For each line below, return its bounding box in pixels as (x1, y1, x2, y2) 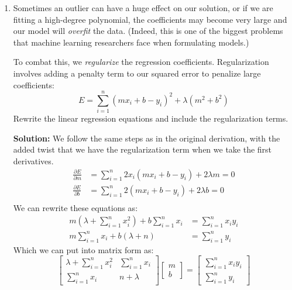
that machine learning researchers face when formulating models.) (13, 36, 249, 48)
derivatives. (13, 155, 54, 167)
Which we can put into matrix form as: (13, 243, 154, 256)
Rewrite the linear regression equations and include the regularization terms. (13, 112, 288, 125)
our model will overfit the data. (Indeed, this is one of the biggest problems (13, 25, 283, 37)
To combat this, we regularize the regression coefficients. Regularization (13, 56, 269, 68)
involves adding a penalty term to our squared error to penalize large (13, 67, 261, 79)
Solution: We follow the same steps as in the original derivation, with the (13, 132, 280, 144)
